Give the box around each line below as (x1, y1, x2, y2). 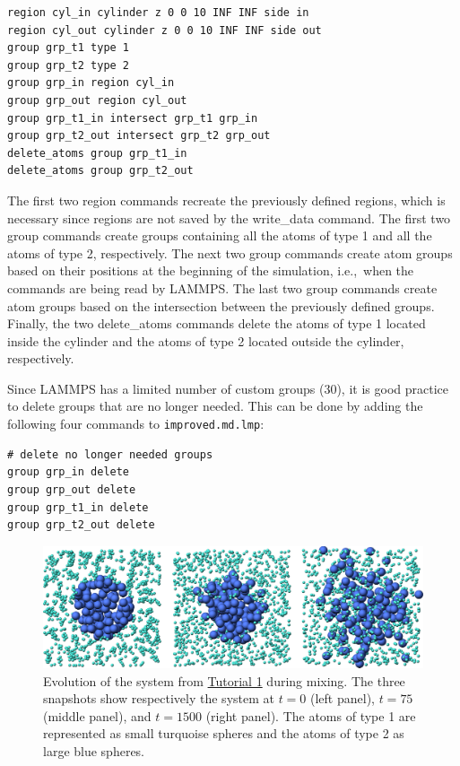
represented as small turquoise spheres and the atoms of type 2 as (43, 724, 404, 743)
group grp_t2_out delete (7, 518, 155, 532)
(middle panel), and (43, 706, 152, 725)
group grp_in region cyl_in (7, 76, 175, 90)
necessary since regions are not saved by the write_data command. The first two (7, 208, 451, 227)
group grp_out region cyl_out (7, 93, 187, 107)
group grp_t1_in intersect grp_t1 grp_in (7, 111, 258, 125)
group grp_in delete (7, 466, 130, 479)
